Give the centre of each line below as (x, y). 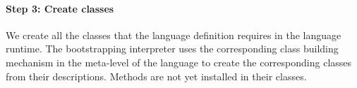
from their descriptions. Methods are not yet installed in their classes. (156, 76)
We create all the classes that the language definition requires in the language (174, 35)
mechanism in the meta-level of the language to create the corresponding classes (179, 62)
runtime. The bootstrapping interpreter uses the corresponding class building (172, 49)
